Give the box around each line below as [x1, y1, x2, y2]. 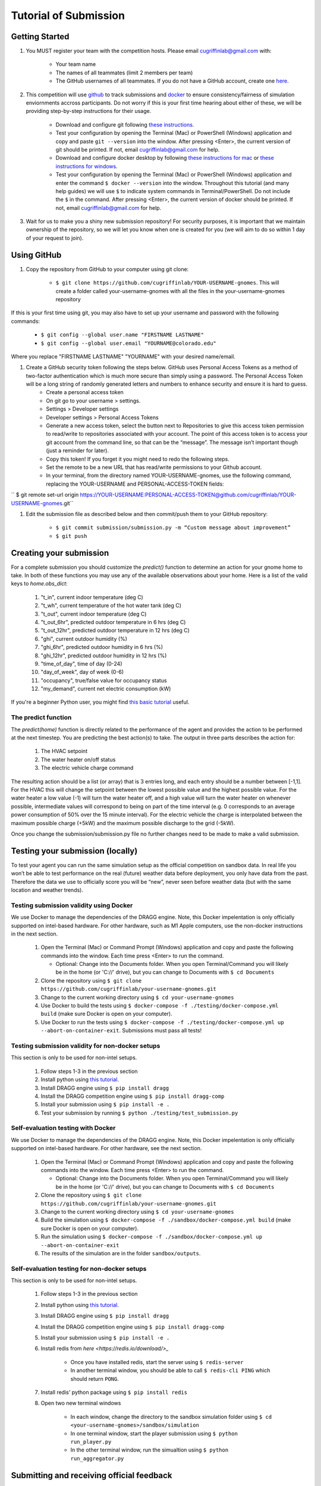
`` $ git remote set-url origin [11, 491, 79, 499]
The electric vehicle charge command [40, 764, 134, 772]
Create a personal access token [46, 389, 124, 396]
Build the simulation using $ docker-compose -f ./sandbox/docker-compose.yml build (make [40, 1216, 291, 1224]
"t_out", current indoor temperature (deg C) [40, 610, 147, 618]
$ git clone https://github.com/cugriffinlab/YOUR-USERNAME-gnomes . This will [55, 279, 279, 287]
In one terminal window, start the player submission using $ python [70, 1430, 238, 1437]
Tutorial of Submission [11, 9, 125, 22]
